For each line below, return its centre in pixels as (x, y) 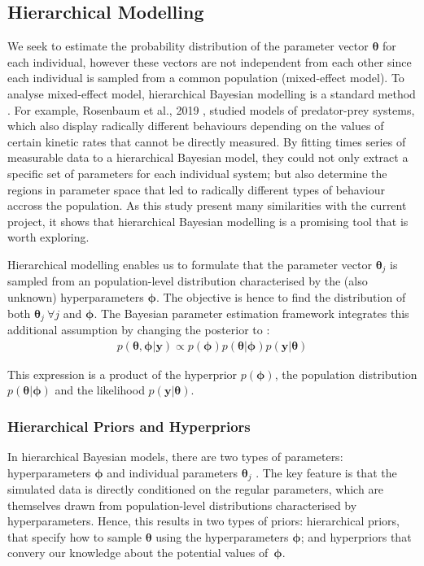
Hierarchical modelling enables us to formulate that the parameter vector (190, 264)
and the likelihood (100, 390)
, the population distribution (346, 374)
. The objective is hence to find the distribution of (281, 296)
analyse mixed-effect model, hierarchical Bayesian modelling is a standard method (212, 93)
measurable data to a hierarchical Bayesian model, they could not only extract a (208, 157)
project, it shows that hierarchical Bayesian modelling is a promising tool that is (208, 221)
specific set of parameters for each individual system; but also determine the (197, 173)
